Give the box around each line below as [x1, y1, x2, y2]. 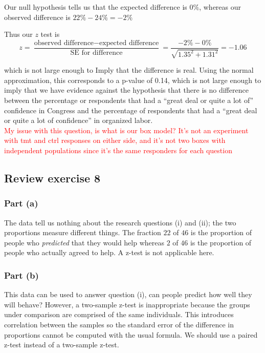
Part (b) [4, 268, 39, 281]
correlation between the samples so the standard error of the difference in [4, 319, 234, 329]
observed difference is [4, 11, 71, 22]
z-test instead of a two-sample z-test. [4, 339, 119, 350]
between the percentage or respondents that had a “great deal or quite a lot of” [4, 95, 254, 106]
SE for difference [70, 49, 123, 56]
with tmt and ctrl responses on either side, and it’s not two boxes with [4, 135, 226, 146]
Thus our [4, 29, 33, 39]
